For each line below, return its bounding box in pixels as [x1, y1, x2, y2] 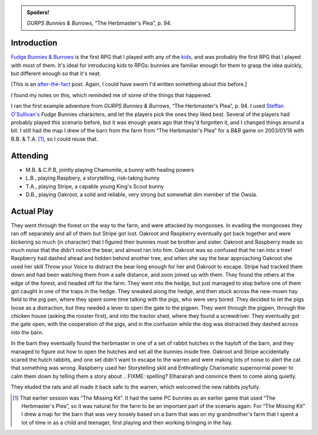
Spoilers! [26, 9, 49, 16]
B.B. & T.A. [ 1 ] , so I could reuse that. [11, 135, 98, 142]
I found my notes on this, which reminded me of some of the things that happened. [11, 91, 212, 98]
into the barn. [11, 328, 44, 336]
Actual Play [11, 206, 54, 216]
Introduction [11, 38, 58, 48]
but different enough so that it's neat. [11, 70, 101, 77]
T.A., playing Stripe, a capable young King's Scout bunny [25, 182, 164, 190]
